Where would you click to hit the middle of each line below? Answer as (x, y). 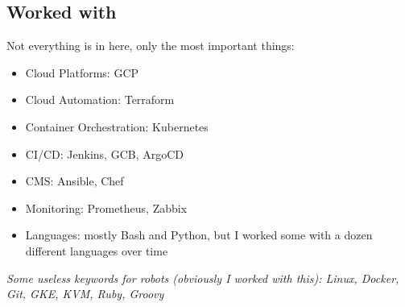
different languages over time (97, 250)
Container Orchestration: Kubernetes (117, 126)
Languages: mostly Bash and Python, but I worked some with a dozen (199, 235)
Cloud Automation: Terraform (100, 100)
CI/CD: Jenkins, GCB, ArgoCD (105, 153)
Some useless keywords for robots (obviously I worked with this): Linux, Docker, (203, 278)
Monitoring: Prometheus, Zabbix (106, 207)
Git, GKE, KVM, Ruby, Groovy (85, 294)
